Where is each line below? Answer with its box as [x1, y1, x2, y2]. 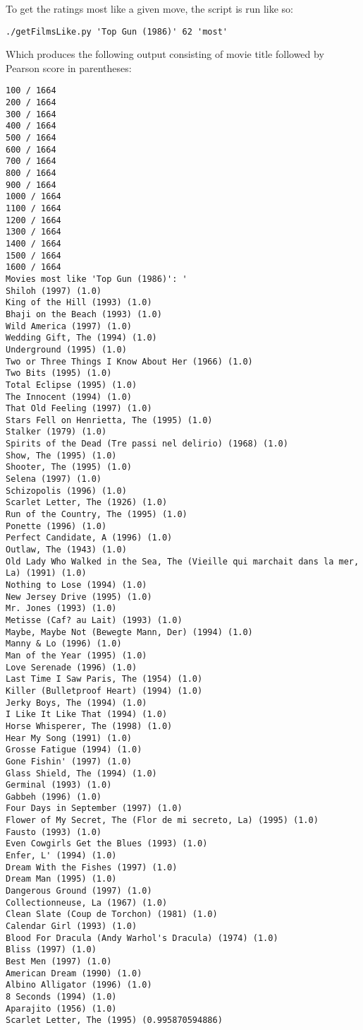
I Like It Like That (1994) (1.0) [6, 709, 168, 720]
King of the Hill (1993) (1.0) [6, 297, 152, 308]
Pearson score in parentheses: [6, 60, 132, 75]
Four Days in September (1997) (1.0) [6, 803, 183, 814]
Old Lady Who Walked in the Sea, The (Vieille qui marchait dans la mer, [6, 556, 359, 567]
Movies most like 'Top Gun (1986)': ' [6, 273, 187, 284]
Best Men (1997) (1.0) [6, 957, 112, 966]
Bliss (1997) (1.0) [6, 945, 97, 955]
